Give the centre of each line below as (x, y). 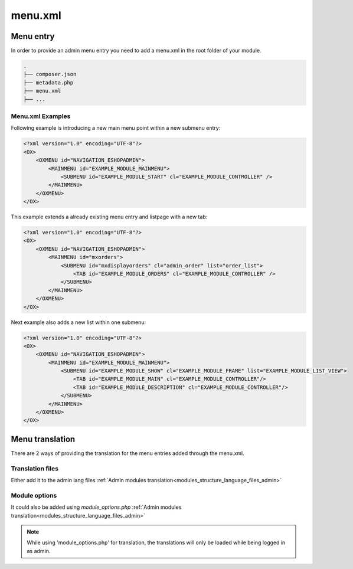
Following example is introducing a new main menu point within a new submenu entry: (116, 128)
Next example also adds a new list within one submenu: (79, 322)
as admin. (39, 551)
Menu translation (43, 439)
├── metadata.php (48, 82)
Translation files (35, 468)
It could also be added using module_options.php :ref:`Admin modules (96, 507)
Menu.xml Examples (41, 116)
